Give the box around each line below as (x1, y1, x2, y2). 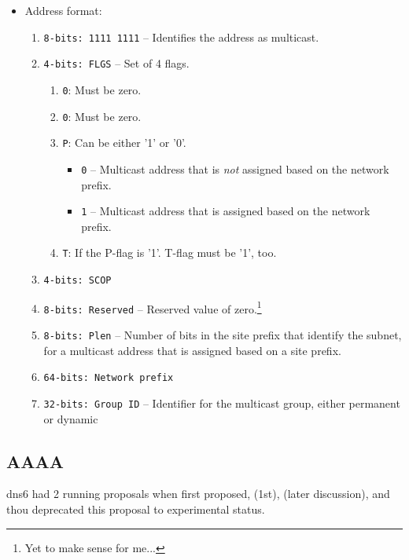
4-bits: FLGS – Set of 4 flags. (43, 55, 190, 71)
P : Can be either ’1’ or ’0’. (62, 134, 186, 151)
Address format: (24, 2, 102, 18)
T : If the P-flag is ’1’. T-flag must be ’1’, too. (62, 244, 277, 261)
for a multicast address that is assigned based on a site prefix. (43, 342, 341, 358)
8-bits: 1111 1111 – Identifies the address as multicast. (43, 28, 319, 45)
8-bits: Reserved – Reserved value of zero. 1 (43, 298, 262, 317)
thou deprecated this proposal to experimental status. (6, 500, 265, 517)
